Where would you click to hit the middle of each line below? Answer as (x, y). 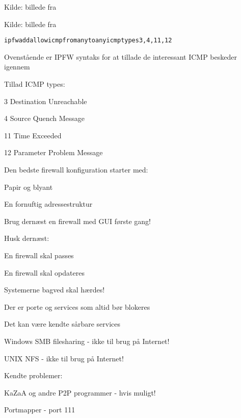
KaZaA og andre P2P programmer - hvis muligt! (80, 392)
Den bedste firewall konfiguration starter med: (76, 169)
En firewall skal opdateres (44, 272)
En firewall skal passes (39, 255)
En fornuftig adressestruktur (48, 204)
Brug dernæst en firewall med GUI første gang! (77, 221)
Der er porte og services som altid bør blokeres (77, 306)
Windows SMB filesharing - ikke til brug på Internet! (87, 341)
